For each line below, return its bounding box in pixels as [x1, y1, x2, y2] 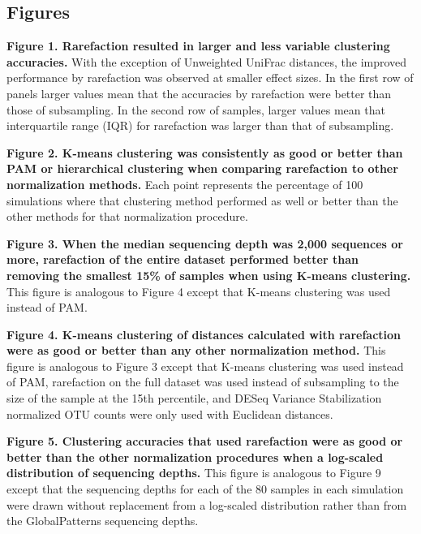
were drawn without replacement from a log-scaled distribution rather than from [6, 496, 407, 513]
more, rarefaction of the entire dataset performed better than [6, 251, 359, 268]
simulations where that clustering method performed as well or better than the [6, 192, 398, 209]
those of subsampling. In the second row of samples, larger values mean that [6, 101, 385, 118]
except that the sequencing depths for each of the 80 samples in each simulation [6, 480, 404, 497]
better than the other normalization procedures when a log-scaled [6, 448, 384, 465]
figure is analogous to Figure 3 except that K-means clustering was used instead [6, 357, 404, 374]
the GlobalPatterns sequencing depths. [6, 512, 199, 529]
